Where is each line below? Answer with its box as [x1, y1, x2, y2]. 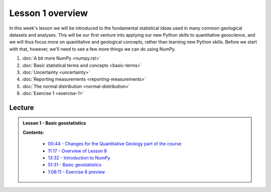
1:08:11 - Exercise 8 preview [48, 168, 105, 175]
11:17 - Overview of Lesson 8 [48, 148, 107, 154]
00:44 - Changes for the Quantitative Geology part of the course [48, 141, 182, 147]
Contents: [23, 129, 45, 135]
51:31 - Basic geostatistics [48, 162, 102, 168]
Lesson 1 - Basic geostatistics [23, 120, 86, 126]
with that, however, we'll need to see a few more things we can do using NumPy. [9, 46, 176, 52]
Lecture [9, 103, 35, 112]
